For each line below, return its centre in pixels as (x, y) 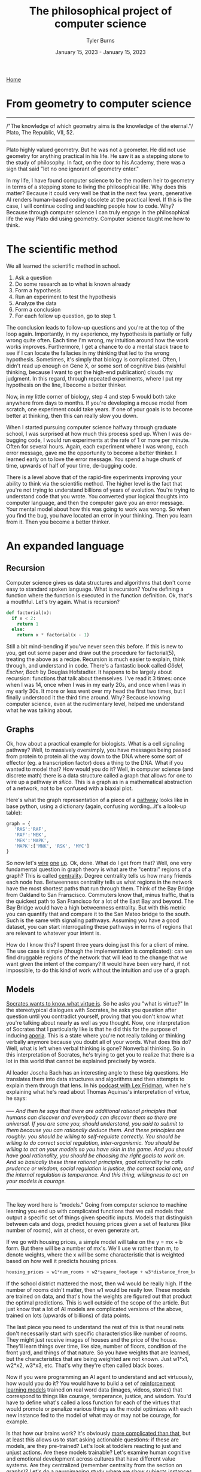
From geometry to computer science (99, 104)
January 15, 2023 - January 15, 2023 (100, 52)
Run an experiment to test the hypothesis (66, 297)
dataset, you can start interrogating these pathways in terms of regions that (99, 927)
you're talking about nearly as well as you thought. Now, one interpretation (98, 1023)
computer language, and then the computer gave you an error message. (95, 502)
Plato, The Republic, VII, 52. (40, 132)
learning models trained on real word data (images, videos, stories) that (94, 1389)
